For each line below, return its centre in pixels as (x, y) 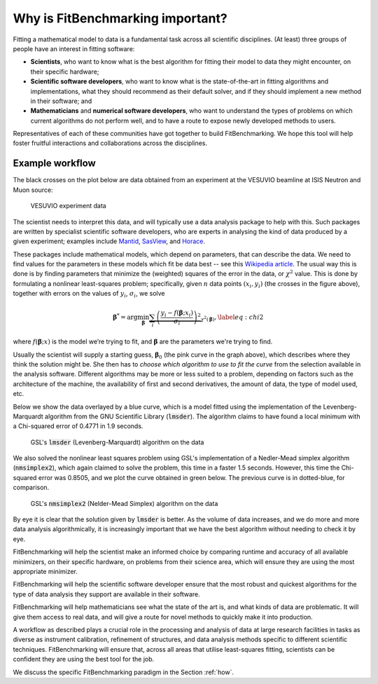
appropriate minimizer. (45, 571)
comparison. (31, 488)
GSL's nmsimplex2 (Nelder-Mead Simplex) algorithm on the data (124, 503)
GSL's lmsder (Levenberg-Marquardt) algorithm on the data (117, 442)
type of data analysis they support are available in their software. (107, 594)
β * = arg (125, 317)
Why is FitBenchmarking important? (120, 18)
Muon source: (33, 190)
